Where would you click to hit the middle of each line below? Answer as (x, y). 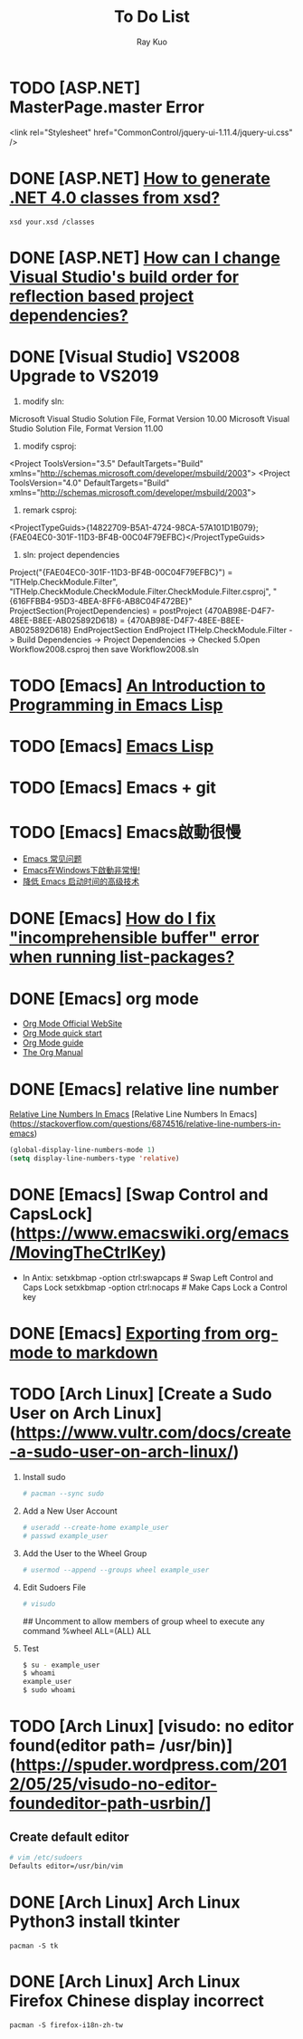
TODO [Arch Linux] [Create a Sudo (141, 1395)
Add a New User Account (70, 1511)
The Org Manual (52, 1053)
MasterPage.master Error (107, 107)
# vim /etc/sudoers (46, 1858)
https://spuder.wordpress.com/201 (151, 1765)
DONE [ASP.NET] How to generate (140, 178)
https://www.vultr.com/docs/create (154, 1433)
